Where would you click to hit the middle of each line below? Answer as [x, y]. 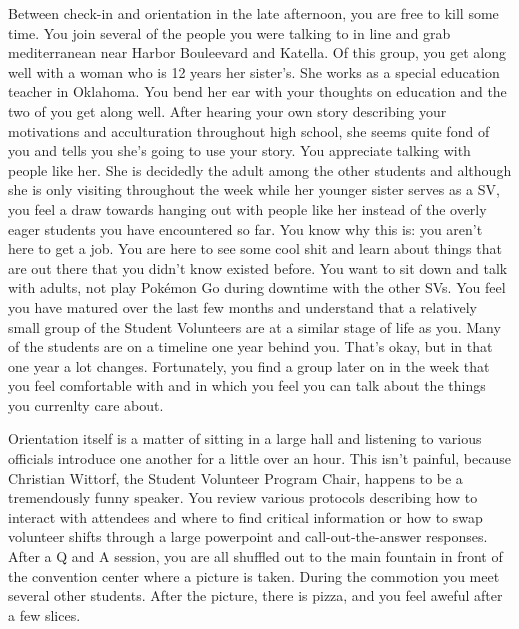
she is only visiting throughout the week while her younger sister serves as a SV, [254, 189]
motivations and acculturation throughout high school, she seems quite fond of [249, 130]
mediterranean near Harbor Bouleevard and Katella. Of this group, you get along [257, 52]
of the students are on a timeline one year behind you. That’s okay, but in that [250, 346]
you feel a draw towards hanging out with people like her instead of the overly [247, 208]
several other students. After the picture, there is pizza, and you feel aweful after [255, 595]
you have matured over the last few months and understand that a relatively [242, 306]
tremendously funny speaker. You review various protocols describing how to [243, 497]
